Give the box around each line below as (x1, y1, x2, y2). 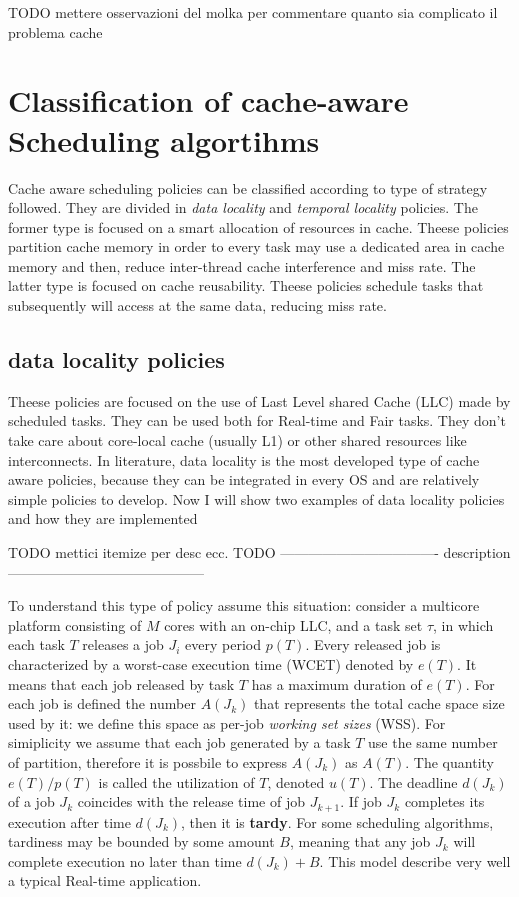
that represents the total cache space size (253, 693, 505, 714)
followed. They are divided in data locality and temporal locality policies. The (8, 197, 478, 218)
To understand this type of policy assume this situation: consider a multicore (8, 595, 480, 616)
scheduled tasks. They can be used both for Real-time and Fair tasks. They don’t (8, 410, 506, 431)
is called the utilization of (98, 771, 255, 792)
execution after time (8, 811, 131, 832)
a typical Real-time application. (8, 870, 202, 891)
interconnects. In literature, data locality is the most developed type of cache (8, 449, 480, 470)
